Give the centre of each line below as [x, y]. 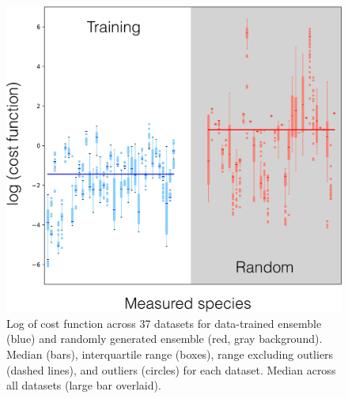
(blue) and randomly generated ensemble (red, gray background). [165, 339]
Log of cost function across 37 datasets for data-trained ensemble [164, 323]
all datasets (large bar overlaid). [84, 385]
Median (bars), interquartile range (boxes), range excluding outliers [170, 354]
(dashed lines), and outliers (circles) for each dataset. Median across [171, 369]
